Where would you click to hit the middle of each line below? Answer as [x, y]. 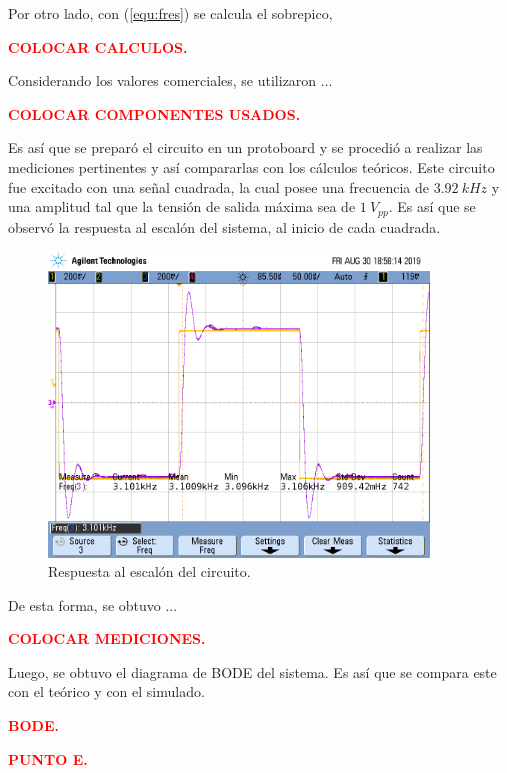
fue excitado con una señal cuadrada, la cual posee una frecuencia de [219, 186]
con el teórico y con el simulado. [106, 691]
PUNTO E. [48, 758]
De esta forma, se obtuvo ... [93, 604]
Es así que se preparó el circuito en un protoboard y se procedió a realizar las [245, 147]
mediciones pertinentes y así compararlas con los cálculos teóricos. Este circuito [251, 166]
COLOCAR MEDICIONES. [107, 638]
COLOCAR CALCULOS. [98, 46]
